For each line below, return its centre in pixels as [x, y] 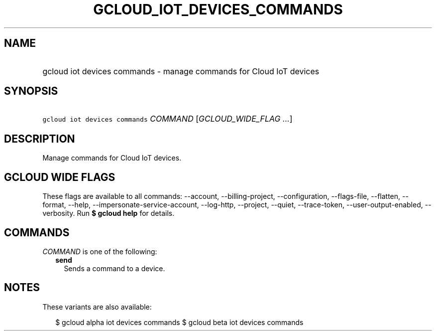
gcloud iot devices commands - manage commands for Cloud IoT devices [181, 71]
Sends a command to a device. [114, 268]
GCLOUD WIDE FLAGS [60, 177]
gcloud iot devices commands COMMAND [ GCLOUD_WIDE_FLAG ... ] [167, 119]
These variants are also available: [97, 307]
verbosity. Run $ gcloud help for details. [109, 213]
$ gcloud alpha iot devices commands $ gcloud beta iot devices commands [179, 322]
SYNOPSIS [31, 91]
